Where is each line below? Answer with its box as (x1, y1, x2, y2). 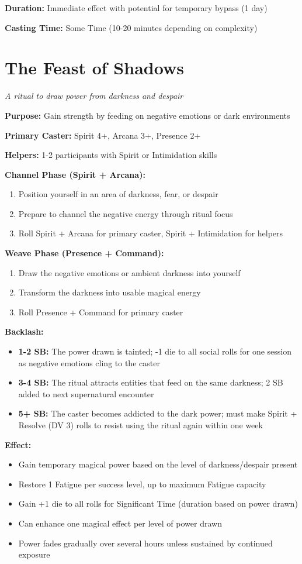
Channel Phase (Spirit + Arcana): (5, 168, 145, 180)
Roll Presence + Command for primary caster (18, 305, 183, 318)
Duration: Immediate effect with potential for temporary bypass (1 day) (5, 2, 268, 13)
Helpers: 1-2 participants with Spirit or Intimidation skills (5, 149, 217, 161)
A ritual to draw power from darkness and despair (5, 90, 183, 102)
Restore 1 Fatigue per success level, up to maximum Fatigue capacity (18, 477, 266, 490)
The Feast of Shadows (5, 56, 184, 80)
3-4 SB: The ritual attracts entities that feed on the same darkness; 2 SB (18, 376, 283, 388)
